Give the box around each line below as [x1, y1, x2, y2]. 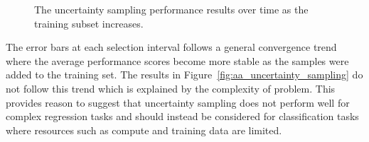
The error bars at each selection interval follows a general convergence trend [6, 40, 337, 54]
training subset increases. [34, 16, 144, 30]
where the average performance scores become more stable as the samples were [6, 53, 349, 68]
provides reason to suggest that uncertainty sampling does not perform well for [6, 95, 350, 110]
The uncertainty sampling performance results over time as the [34, 2, 309, 16]
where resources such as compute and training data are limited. [6, 122, 282, 137]
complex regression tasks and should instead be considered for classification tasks [6, 109, 359, 124]
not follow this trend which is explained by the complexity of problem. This [6, 81, 336, 95]
